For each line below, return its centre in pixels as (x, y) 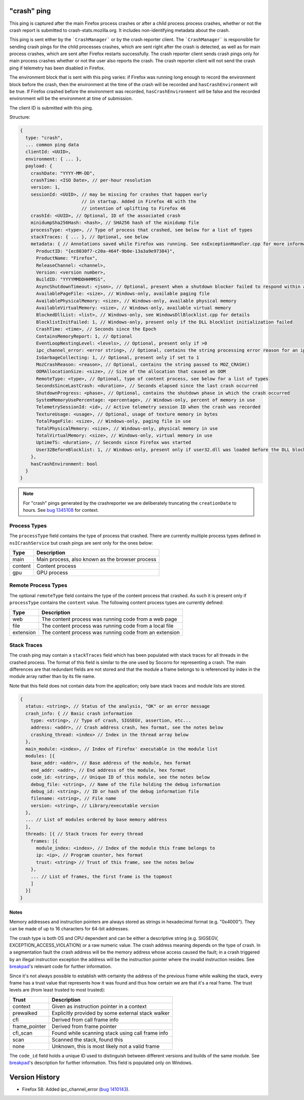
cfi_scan (23, 1033)
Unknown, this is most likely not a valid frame (105, 1046)
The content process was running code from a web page (109, 619)
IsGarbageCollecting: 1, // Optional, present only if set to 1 (118, 357)
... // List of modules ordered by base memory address (96, 820)
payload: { (39, 166)
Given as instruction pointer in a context (99, 1006)
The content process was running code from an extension (110, 632)
